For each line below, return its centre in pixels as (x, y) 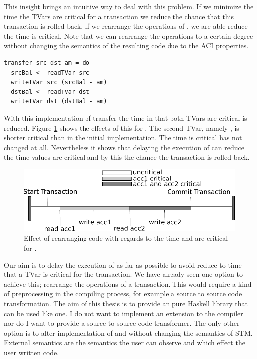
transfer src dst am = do (47, 62)
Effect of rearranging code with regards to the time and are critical (126, 238)
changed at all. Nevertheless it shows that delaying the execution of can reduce (124, 147)
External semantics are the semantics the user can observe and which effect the (125, 342)
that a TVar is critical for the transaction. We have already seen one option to (123, 274)
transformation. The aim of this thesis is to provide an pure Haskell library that (126, 303)
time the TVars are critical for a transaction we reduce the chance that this (119, 16)
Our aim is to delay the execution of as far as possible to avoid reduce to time (123, 264)
